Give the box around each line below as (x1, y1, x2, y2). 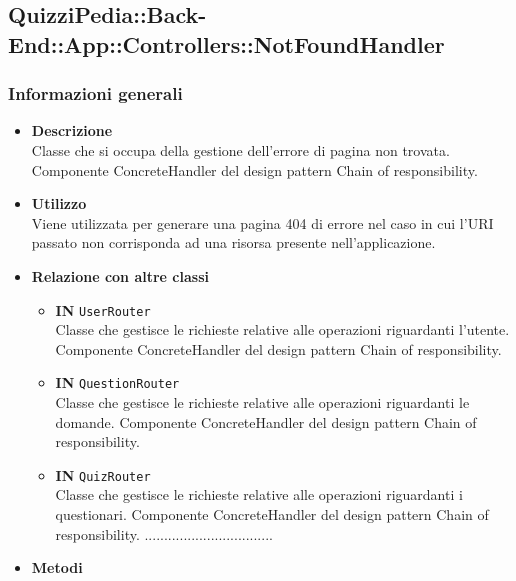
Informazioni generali (8, 81, 183, 106)
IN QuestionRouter (55, 372, 180, 393)
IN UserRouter (55, 299, 151, 320)
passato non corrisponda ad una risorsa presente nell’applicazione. (31, 232, 436, 253)
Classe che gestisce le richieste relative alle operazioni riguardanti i (55, 484, 463, 505)
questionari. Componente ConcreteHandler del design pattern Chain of (55, 504, 489, 525)
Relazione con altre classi (31, 265, 209, 286)
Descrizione (31, 120, 113, 141)
